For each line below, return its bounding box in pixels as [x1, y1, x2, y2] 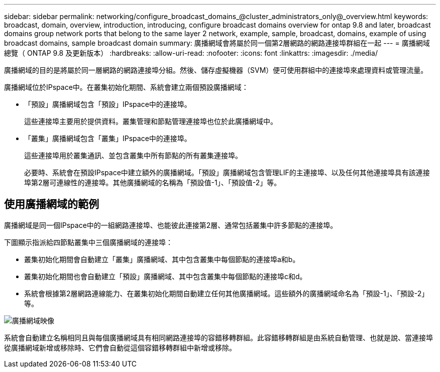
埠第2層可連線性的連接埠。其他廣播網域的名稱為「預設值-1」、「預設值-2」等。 [24, 178, 281, 187]
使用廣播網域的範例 [4, 198, 99, 211]
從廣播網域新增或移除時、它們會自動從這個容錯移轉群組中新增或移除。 [4, 343, 236, 352]
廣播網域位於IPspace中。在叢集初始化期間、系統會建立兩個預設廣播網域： [4, 83, 249, 91]
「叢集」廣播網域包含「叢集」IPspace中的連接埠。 [24, 134, 191, 143]
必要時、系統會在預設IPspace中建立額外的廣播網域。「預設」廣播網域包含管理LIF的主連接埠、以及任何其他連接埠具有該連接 [24, 168, 430, 177]
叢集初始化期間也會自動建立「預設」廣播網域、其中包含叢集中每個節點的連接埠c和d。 [24, 272, 307, 281]
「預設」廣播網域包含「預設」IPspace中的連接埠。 [24, 100, 191, 108]
